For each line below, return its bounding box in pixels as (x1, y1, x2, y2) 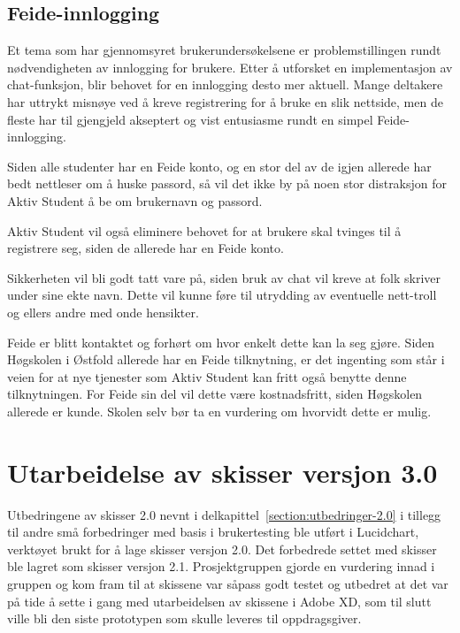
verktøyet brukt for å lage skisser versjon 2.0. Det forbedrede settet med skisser (7, 539, 437, 558)
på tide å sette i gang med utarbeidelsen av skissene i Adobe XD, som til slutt (7, 591, 432, 610)
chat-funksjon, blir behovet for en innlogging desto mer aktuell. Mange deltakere (7, 75, 443, 94)
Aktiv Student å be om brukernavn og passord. (7, 191, 263, 210)
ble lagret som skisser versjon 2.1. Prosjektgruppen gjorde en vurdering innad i (7, 557, 435, 576)
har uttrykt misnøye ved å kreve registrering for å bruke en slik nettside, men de (7, 92, 443, 111)
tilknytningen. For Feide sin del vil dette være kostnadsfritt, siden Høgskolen (7, 385, 423, 403)
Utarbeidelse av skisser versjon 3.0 (7, 454, 438, 490)
